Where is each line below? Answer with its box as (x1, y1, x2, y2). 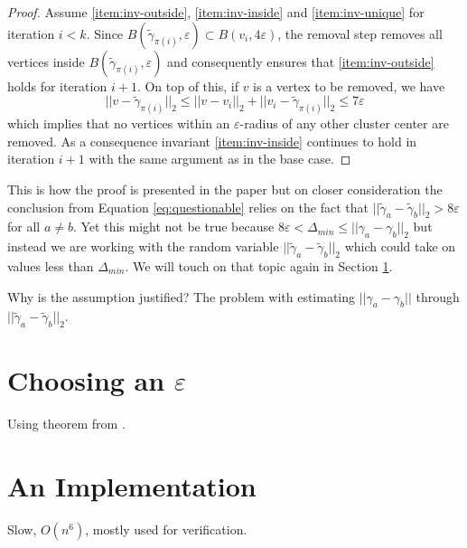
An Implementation (7, 468, 257, 505)
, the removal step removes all (277, 24, 443, 43)
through (416, 287, 460, 306)
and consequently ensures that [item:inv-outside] (167, 52, 434, 71)
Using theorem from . (7, 414, 126, 433)
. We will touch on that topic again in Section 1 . (125, 257, 393, 276)
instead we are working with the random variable (7, 237, 279, 256)
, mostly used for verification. (85, 520, 248, 539)
